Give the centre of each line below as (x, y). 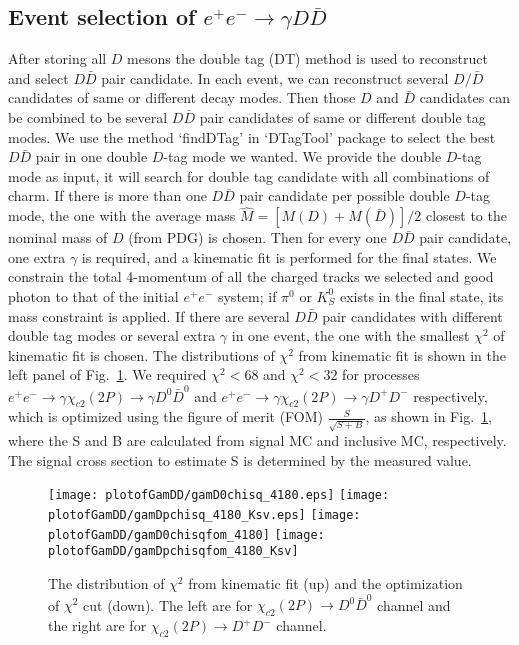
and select (38, 77)
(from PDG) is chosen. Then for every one (257, 237)
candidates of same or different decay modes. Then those (182, 97)
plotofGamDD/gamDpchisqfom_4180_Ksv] (173, 551)
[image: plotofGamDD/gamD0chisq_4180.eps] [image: (219, 495)
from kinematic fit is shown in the (402, 354)
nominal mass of (58, 237)
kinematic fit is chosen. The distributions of (141, 354)
